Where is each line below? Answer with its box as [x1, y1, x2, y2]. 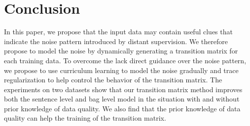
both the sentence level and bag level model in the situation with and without [4, 94, 240, 104]
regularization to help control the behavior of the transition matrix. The [4, 75, 222, 85]
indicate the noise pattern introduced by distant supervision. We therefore [4, 36, 228, 46]
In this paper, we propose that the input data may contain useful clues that [4, 26, 233, 37]
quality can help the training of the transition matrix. [4, 113, 166, 123]
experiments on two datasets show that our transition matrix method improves [4, 84, 243, 94]
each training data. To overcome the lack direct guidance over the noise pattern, [4, 55, 247, 65]
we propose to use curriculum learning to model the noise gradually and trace [4, 65, 239, 75]
